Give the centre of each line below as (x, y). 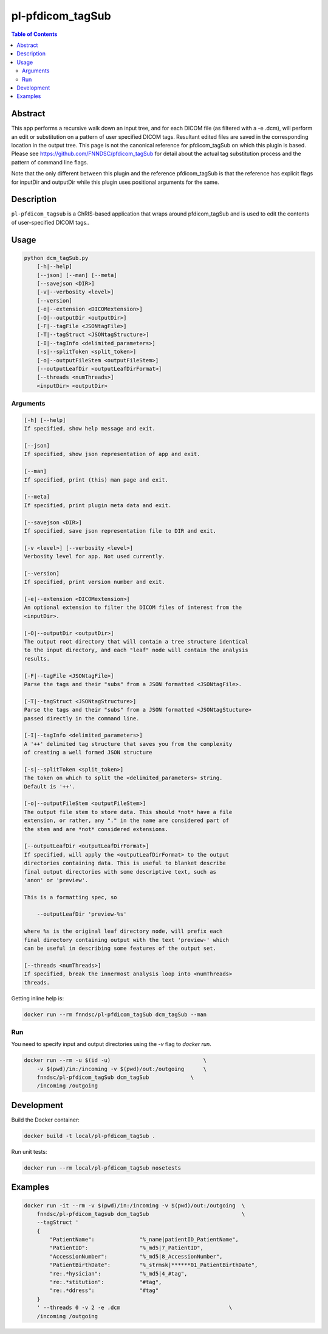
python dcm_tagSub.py (56, 258)
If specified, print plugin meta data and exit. (98, 505)
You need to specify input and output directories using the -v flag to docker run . (111, 1044)
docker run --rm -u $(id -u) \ (115, 1060)
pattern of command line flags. (50, 162)
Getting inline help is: (37, 998)
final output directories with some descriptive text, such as (120, 872)
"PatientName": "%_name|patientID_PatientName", (144, 1240)
